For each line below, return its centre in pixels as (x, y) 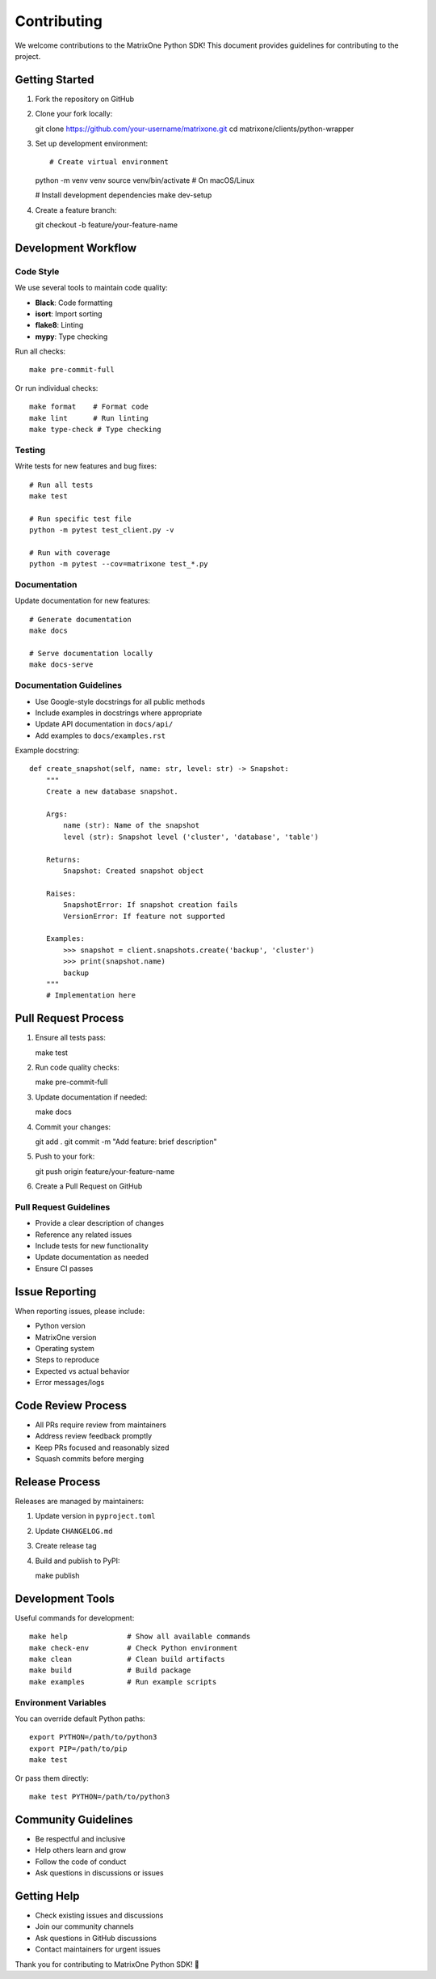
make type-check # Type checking (95, 430)
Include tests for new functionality (92, 1246)
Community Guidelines (74, 1819)
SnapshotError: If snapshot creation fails (151, 905)
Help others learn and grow (81, 1850)
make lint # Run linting (89, 418)
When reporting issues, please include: (80, 1311)
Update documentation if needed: (91, 1097)
